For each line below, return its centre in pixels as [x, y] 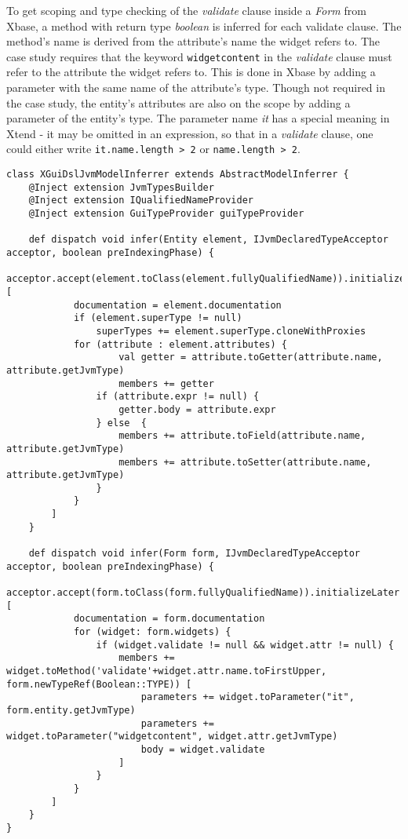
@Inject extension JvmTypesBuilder [121, 187]
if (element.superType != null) [158, 318]
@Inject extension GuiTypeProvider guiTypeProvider [166, 214]
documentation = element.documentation [177, 305]
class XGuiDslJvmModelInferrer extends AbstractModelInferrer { [178, 175]
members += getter [166, 383]
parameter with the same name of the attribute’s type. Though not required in [196, 88]
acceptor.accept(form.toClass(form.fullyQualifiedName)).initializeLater [203, 593]
